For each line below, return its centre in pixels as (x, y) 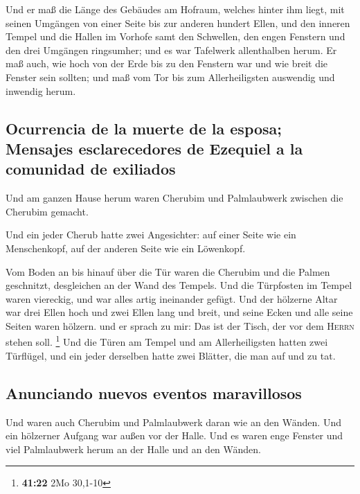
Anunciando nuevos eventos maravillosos (154, 392)
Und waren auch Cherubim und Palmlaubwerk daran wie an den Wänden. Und (173, 422)
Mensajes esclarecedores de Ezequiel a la (154, 148)
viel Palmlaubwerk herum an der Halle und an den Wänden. (134, 449)
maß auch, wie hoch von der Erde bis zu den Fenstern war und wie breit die (167, 63)
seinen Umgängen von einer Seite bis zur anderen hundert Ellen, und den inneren (178, 23)
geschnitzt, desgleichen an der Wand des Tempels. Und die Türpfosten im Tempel (179, 285)
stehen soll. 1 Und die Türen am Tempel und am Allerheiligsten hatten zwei (167, 341)
